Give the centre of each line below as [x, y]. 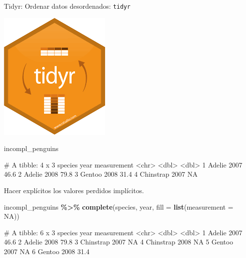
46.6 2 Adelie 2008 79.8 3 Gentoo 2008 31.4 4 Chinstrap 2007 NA [101, 174]
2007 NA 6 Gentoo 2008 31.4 [47, 251]
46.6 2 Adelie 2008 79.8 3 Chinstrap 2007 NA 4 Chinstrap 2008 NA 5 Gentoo [119, 242]
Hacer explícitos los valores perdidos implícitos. [74, 190]
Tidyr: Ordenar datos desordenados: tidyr [67, 6]
